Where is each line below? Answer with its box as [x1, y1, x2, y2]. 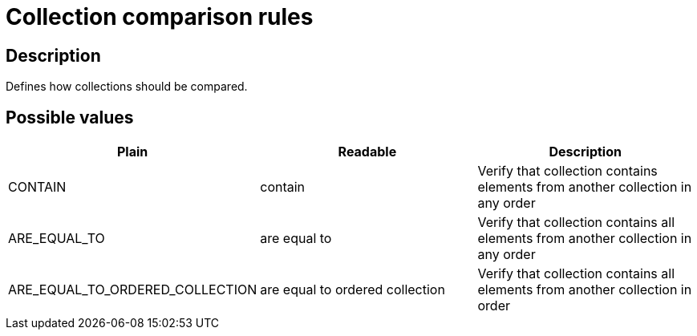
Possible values [6, 107, 134, 128]
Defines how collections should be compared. [6, 79, 248, 94]
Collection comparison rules [6, 3, 314, 30]
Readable [338, 144, 397, 160]
